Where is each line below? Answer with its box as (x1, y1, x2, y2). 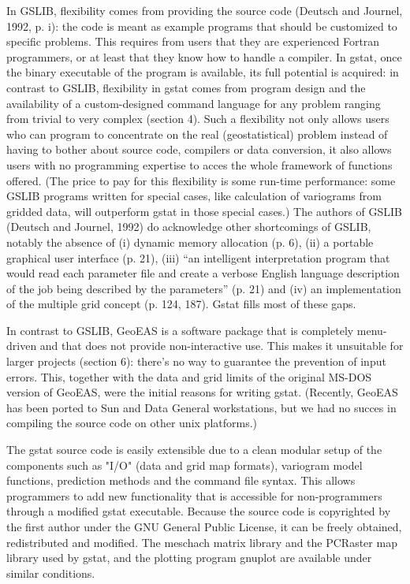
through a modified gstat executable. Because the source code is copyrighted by (6, 503, 391, 519)
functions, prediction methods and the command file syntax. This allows (6, 472, 356, 489)
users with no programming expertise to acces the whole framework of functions (6, 156, 393, 173)
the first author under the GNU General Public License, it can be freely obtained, (6, 519, 402, 534)
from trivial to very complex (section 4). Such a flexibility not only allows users (6, 110, 389, 127)
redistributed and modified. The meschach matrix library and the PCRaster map (6, 534, 397, 550)
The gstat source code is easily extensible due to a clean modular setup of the (6, 441, 382, 458)
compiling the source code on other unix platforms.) (6, 415, 258, 431)
